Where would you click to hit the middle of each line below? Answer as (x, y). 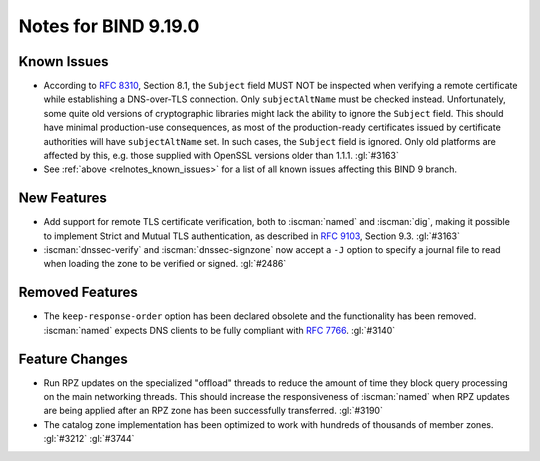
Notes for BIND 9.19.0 (109, 26)
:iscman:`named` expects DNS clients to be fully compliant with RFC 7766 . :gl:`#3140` (219, 330)
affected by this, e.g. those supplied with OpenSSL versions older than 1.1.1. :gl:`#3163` (221, 156)
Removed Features (78, 292)
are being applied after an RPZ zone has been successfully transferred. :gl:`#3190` (213, 411)
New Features (62, 198)
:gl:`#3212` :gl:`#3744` (89, 439)
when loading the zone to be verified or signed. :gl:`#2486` (165, 264)
